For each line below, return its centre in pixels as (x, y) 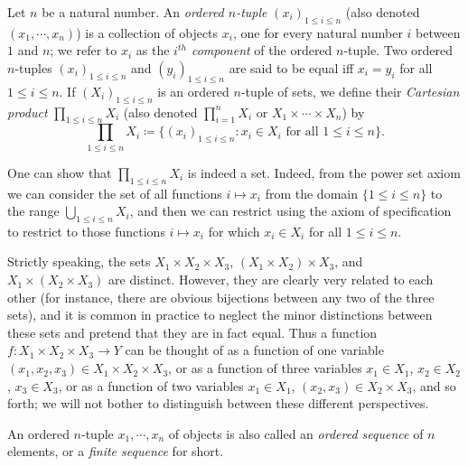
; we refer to (84, 50)
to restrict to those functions (86, 231)
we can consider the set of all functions (115, 193)
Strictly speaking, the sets (79, 261)
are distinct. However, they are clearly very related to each (271, 280)
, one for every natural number (318, 32)
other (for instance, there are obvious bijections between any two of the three (221, 297)
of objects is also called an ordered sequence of (296, 433)
